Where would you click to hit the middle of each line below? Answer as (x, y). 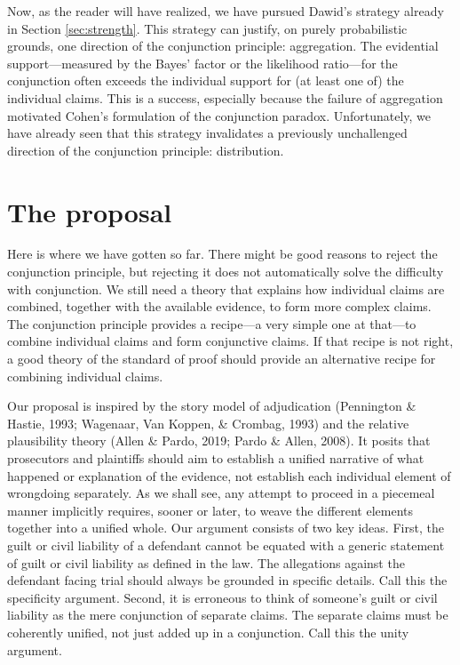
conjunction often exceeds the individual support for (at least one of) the (206, 80)
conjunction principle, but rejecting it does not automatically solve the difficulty (226, 272)
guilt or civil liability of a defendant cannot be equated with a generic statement (226, 545)
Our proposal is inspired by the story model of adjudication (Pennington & (212, 406)
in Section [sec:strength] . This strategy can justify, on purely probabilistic (207, 28)
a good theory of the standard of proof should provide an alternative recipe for (222, 359)
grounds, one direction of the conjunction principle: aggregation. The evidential (223, 46)
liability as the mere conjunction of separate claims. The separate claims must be (228, 615)
